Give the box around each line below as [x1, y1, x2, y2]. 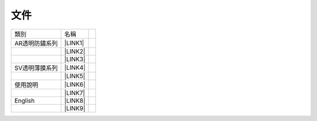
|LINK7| [64, 89, 85, 97]
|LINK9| [64, 104, 86, 112]
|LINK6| [64, 80, 86, 88]
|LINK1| [64, 39, 85, 47]
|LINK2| [64, 47, 86, 55]
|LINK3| [64, 55, 86, 63]
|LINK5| [64, 72, 85, 80]
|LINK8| [64, 96, 86, 105]
